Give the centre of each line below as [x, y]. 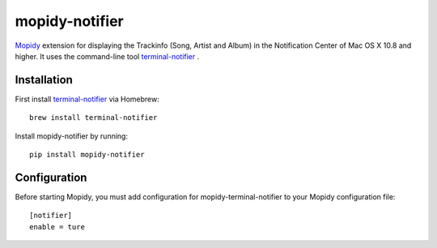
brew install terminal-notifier [93, 118]
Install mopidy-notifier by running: [72, 136]
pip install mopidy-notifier [87, 155]
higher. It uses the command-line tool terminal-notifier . [107, 56]
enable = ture [57, 227]
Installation [44, 80]
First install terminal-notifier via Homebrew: [87, 99]
